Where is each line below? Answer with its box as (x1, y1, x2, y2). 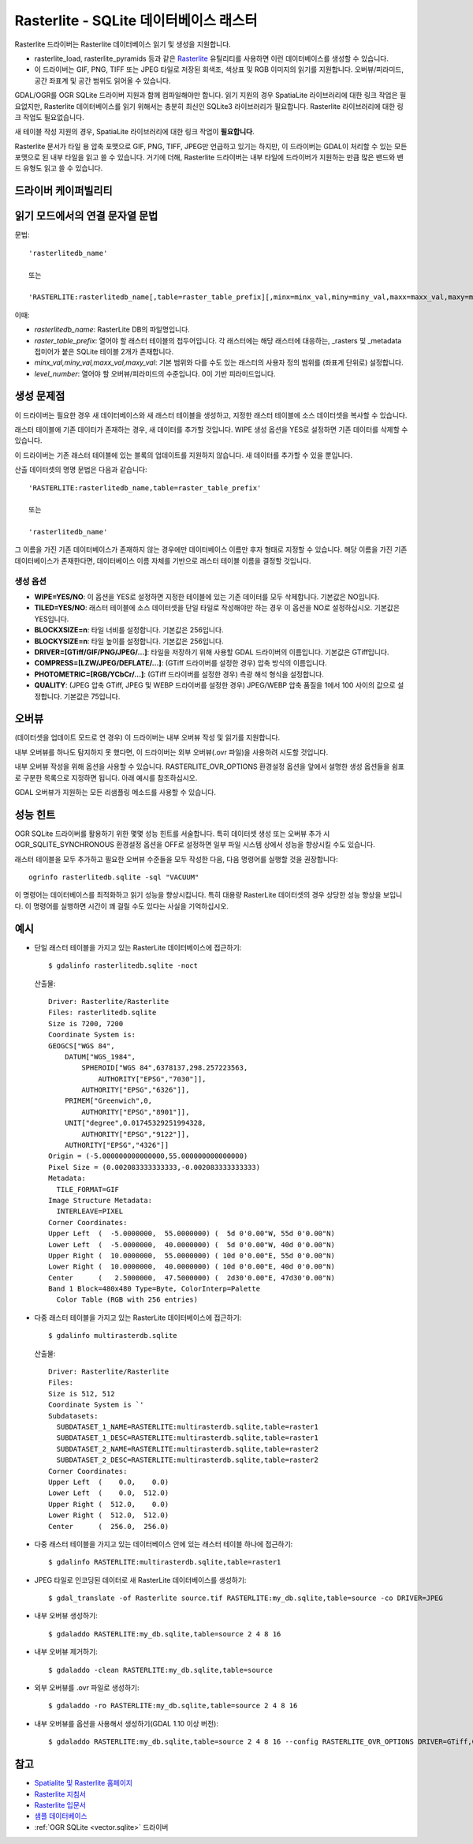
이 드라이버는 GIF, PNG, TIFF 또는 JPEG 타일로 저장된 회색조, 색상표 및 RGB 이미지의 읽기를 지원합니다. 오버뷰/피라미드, (34, 65, 404, 74)
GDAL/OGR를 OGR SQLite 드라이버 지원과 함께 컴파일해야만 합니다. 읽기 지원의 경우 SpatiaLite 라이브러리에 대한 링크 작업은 (14, 91, 398, 100)
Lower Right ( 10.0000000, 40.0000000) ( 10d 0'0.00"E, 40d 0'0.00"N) (48, 1262, 335, 1271)
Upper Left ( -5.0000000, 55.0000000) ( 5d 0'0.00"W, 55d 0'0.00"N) (48, 1229, 335, 1239)
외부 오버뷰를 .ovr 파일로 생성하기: (34, 1683, 140, 1692)
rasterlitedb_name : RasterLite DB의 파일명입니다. (34, 324, 191, 335)
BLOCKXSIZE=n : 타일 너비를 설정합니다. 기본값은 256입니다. (34, 625, 224, 635)
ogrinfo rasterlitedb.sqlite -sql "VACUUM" (28, 873, 199, 882)
